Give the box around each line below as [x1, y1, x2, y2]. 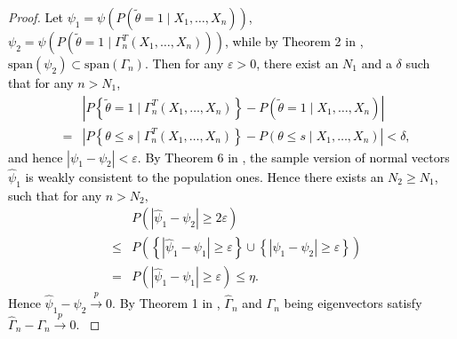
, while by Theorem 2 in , [224, 32, 364, 50]
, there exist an [256, 54, 339, 72]
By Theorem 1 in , [119, 294, 220, 312]
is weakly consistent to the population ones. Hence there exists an [25, 167, 384, 185]
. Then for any [144, 54, 224, 72]
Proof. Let [8, 8, 63, 26]
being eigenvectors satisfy [284, 294, 422, 312]
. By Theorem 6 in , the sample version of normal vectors [137, 147, 450, 166]
